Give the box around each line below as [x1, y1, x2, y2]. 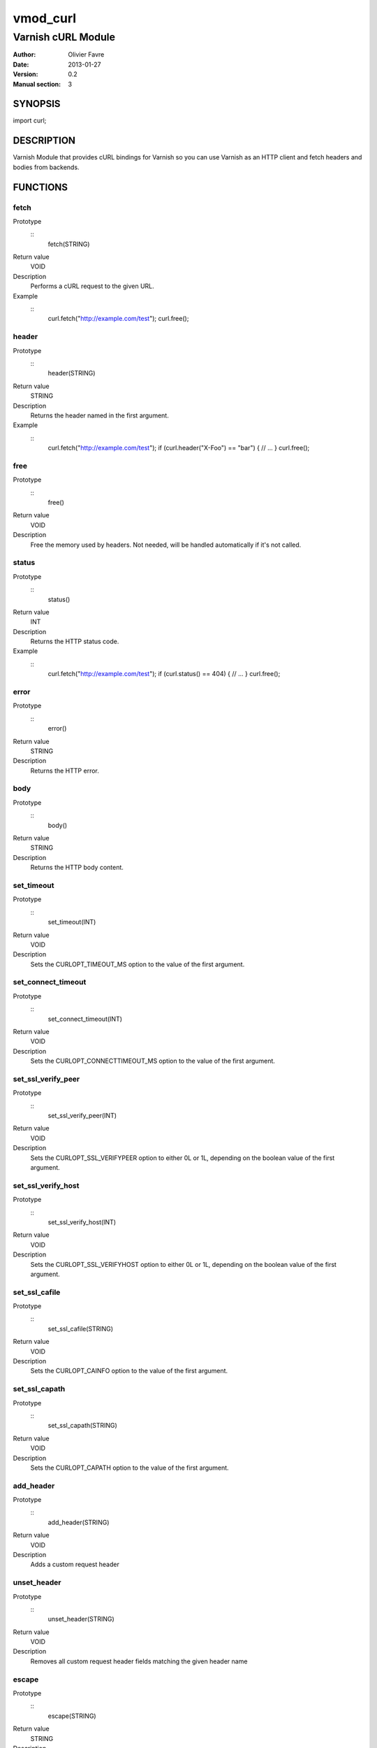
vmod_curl [13, 10, 77, 26]
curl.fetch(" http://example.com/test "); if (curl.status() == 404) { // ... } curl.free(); [47, 670, 281, 678]
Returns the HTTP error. [30, 766, 99, 775]
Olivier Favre [68, 50, 105, 59]
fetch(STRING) [47, 240, 90, 248]
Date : [13, 60, 29, 69]
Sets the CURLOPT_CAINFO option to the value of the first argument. [30, 1367, 228, 1375]
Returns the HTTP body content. [30, 864, 124, 872]
